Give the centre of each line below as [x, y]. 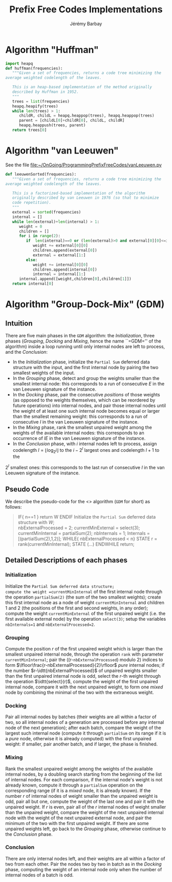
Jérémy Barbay [86, 24]
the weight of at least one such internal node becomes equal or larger [86, 411]
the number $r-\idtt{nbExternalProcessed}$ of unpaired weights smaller [81, 670]
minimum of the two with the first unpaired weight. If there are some [77, 823]
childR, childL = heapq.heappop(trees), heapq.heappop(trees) [87, 116]
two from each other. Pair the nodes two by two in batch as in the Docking [84, 864]
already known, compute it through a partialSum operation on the [74, 785]
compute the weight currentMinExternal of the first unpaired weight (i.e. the [85, 613]
